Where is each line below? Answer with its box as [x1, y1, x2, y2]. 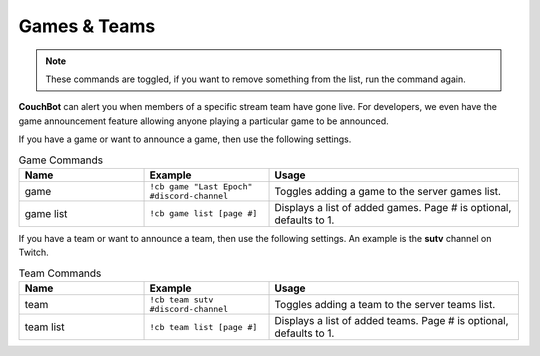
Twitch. [18, 246, 49, 259]
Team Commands [18, 266, 102, 280]
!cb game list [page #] [149, 208, 258, 219]
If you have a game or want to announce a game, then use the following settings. [18, 133, 352, 145]
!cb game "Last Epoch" [149, 181, 253, 192]
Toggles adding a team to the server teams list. [274, 298, 496, 312]
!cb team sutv [149, 295, 214, 305]
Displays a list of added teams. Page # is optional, [274, 314, 509, 328]
